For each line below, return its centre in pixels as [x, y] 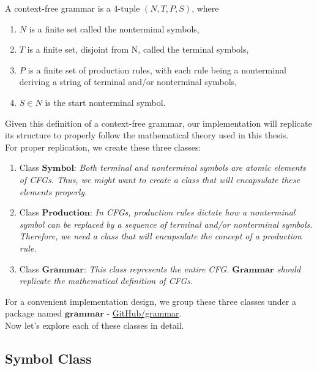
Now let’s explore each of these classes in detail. [95, 325]
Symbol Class [48, 358]
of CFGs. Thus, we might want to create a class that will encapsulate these [159, 179]
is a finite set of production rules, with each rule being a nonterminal [157, 69]
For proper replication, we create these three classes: [103, 147]
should [289, 268]
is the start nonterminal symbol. [105, 102]
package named [34, 313]
